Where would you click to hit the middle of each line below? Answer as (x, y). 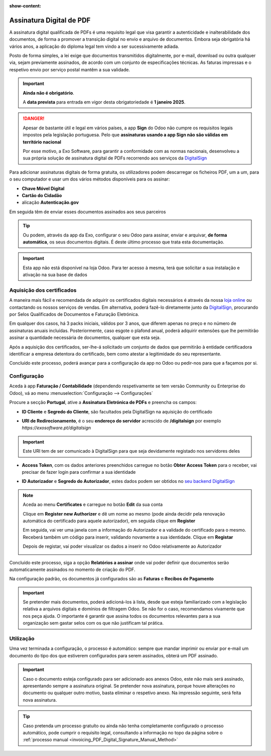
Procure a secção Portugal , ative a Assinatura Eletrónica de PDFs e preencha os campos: (103, 402)
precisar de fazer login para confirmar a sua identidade (79, 472)
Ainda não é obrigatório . (49, 93)
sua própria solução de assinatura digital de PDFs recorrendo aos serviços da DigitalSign (115, 158)
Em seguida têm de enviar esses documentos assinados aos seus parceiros (88, 212)
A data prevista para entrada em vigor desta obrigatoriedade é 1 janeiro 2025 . (104, 102)
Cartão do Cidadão (42, 195)
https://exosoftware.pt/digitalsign (56, 428)
